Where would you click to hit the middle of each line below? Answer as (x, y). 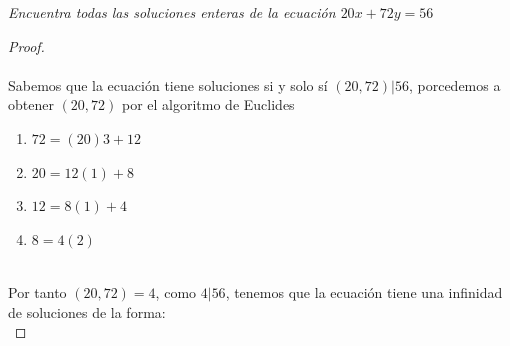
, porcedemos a (454, 84)
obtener (31, 104)
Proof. (26, 45)
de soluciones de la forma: (87, 311)
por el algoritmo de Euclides (208, 104)
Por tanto (37, 291)
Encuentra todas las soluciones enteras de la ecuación (172, 12)
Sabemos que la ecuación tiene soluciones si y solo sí (168, 84)
